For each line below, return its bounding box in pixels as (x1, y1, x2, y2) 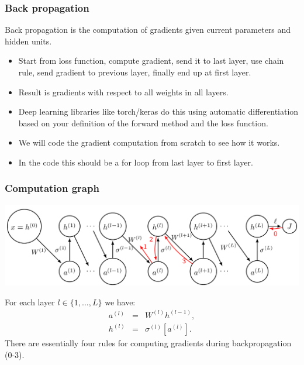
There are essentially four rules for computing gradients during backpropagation (5, 337, 292, 349)
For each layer (5, 295, 55, 308)
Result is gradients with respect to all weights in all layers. (18, 85, 229, 98)
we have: (105, 295, 136, 308)
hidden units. (5, 35, 52, 47)
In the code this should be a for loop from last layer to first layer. (18, 156, 253, 168)
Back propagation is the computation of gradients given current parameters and (5, 23, 291, 36)
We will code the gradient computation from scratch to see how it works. (18, 136, 280, 149)
